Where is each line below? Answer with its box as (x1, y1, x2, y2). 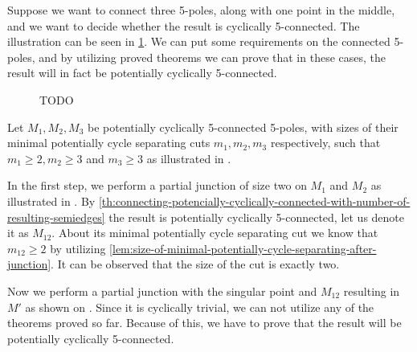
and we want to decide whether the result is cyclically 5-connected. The (7, 17, 360, 34)
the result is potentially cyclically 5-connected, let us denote (108, 208, 405, 225)
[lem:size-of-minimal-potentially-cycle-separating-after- (109, 239, 377, 256)
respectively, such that (270, 134, 381, 151)
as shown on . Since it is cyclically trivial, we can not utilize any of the (25, 298, 374, 315)
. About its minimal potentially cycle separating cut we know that (51, 224, 378, 241)
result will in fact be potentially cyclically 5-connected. (7, 64, 277, 81)
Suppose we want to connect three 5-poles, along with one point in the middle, (7, 2, 395, 18)
